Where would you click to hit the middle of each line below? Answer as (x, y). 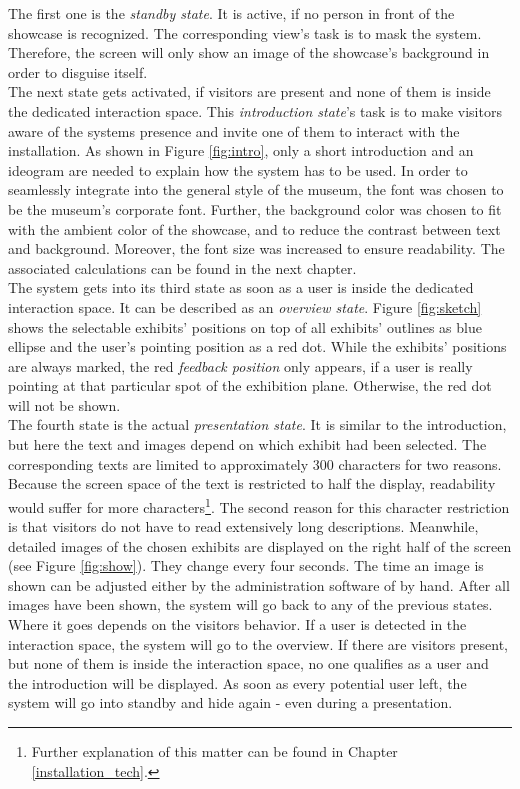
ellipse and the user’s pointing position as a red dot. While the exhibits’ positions (257, 346)
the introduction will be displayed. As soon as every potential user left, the (237, 682)
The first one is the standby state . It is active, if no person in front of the (231, 13)
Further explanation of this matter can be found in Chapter (214, 751)
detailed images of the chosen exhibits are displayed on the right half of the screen (260, 545)
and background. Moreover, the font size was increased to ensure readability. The (256, 248)
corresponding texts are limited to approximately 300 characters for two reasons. (255, 463)
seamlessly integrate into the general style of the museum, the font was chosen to (256, 189)
